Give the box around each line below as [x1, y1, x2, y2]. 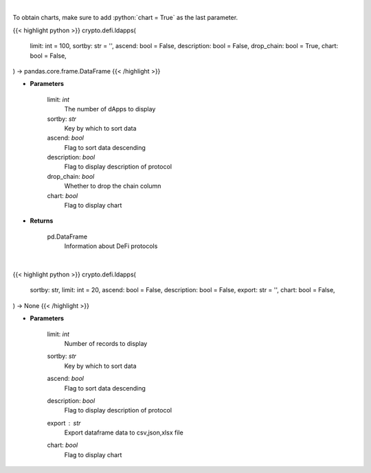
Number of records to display [64, 339, 148, 347]
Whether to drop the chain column [64, 182, 161, 190]
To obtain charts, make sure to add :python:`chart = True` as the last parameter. [12, 14, 238, 22]
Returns [30, 217, 54, 225]
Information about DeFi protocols [64, 242, 158, 250]
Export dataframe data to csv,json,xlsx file [64, 428, 183, 437]
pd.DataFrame [47, 232, 88, 241]
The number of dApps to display [64, 105, 156, 113]
